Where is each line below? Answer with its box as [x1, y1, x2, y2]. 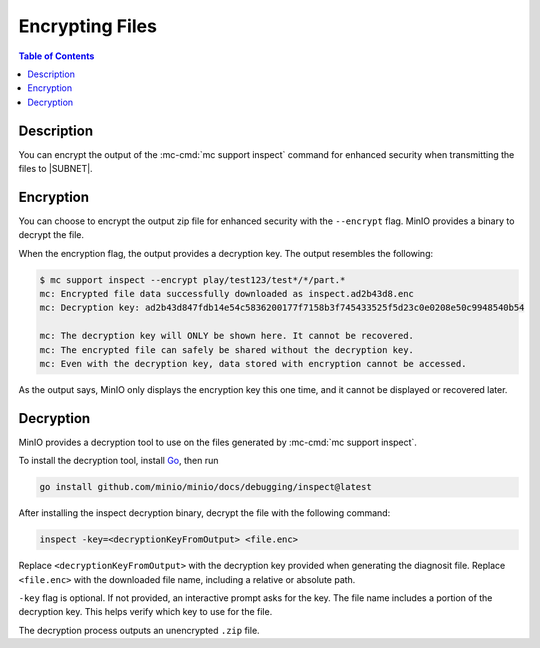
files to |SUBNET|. [18, 163, 94, 175]
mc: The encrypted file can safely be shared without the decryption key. [39, 344, 415, 355]
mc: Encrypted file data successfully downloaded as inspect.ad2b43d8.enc [39, 288, 415, 300]
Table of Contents [18, 50, 95, 62]
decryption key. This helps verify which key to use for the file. [18, 606, 273, 618]
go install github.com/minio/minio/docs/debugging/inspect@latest [39, 481, 372, 493]
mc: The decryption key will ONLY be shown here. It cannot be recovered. [39, 330, 415, 342]
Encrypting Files [18, 15, 157, 37]
